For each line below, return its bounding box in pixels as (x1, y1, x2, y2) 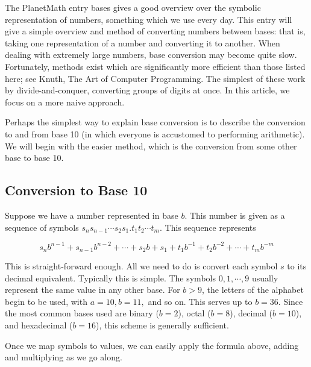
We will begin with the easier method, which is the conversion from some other (5, 139, 297, 152)
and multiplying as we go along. (5, 351, 122, 363)
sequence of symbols (5, 221, 79, 233)
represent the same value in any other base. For (5, 283, 180, 296)
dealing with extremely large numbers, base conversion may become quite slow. (5, 48, 297, 61)
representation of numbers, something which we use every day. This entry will (5, 13, 292, 25)
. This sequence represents (159, 221, 256, 233)
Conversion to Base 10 (5, 181, 148, 199)
